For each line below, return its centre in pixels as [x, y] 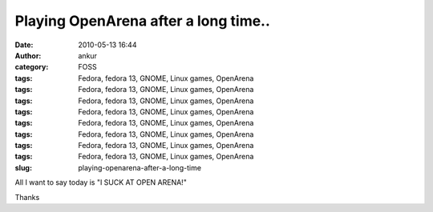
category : [32, 67]
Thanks [27, 197]
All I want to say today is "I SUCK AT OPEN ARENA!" [101, 182]
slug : [23, 167]
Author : [28, 55]
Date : [24, 45]
